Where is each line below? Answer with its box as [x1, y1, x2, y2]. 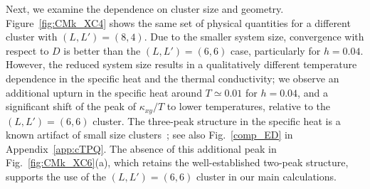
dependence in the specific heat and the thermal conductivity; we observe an [6, 70, 339, 85]
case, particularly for [230, 43, 321, 58]
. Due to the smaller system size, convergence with [144, 29, 364, 44]
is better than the [63, 43, 141, 58]
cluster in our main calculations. [196, 168, 337, 183]
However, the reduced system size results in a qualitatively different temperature [6, 57, 357, 72]
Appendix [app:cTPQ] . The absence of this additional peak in [6, 141, 277, 156]
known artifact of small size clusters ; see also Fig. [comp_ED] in [6, 127, 293, 142]
